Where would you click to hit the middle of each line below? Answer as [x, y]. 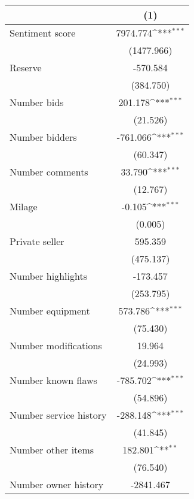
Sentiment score [43, 33]
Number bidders [43, 137]
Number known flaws [53, 380]
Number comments [49, 172]
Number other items [52, 450]
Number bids [37, 102]
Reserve [26, 67]
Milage [24, 206]
